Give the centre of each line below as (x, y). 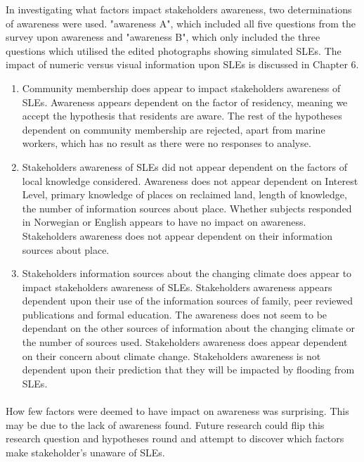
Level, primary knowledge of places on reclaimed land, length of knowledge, (184, 194)
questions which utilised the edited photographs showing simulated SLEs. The (174, 50)
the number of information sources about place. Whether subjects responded (187, 208)
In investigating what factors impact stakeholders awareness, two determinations (179, 9)
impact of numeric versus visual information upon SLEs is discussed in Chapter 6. (182, 64)
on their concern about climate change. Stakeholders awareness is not (171, 355)
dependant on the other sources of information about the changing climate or (189, 328)
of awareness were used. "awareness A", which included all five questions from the (181, 23)
